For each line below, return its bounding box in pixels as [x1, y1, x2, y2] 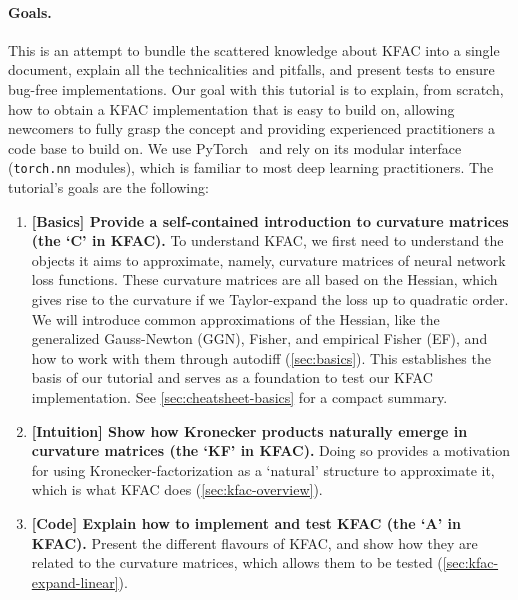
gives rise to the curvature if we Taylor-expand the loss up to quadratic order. [31, 288, 509, 309]
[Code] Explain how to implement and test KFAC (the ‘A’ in [31, 512, 461, 533]
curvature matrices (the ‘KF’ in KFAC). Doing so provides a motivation [31, 440, 511, 461]
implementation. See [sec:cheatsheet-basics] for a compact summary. [31, 386, 448, 407]
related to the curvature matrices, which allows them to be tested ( [31, 552, 443, 573]
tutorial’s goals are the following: [8, 177, 209, 198]
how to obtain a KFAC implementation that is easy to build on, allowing [8, 98, 455, 119]
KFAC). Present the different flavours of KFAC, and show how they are [31, 532, 478, 553]
